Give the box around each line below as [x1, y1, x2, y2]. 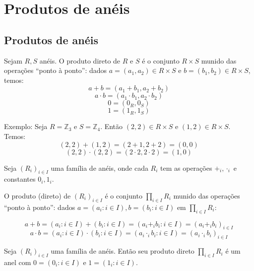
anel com [4, 257, 31, 267]
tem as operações [160, 162, 212, 173]
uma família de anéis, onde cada [51, 162, 148, 173]
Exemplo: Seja [4, 121, 48, 132]
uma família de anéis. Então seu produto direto [51, 246, 194, 256]
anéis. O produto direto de [39, 55, 121, 66]
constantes [4, 174, 36, 184]
